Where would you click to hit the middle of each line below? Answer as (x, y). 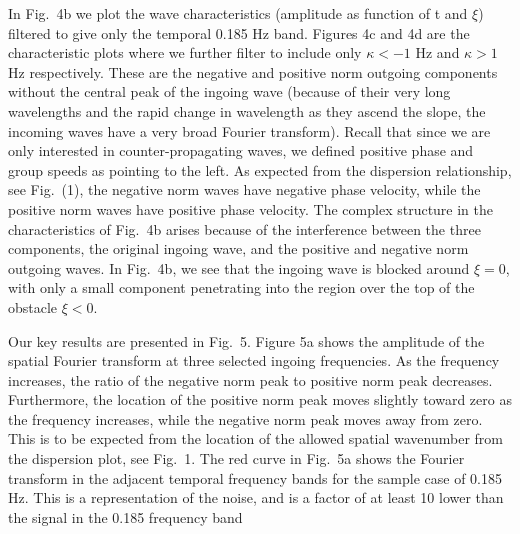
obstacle (33, 306)
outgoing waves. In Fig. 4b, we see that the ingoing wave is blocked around (239, 267)
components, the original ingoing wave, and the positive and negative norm (238, 248)
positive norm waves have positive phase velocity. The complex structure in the (251, 208)
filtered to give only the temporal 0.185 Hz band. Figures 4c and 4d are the (239, 32)
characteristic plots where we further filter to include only (185, 52)
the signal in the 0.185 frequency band (125, 516)
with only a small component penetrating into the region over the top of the (241, 287)
